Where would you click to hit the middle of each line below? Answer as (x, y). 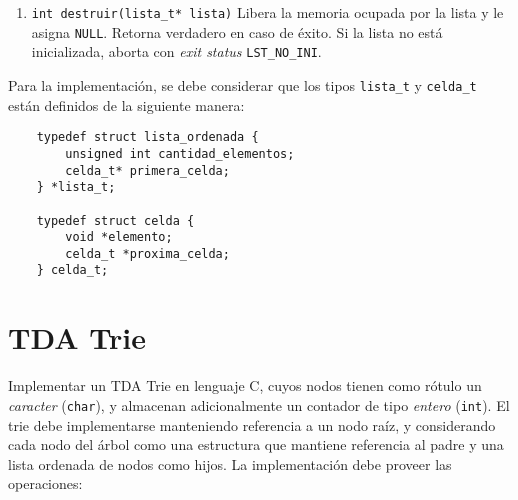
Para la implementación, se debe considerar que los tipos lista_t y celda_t (242, 84)
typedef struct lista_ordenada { (147, 137)
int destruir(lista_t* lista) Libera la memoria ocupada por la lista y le (267, 12)
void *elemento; (119, 237)
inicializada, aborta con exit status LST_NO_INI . (176, 51)
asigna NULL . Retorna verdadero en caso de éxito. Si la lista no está (237, 31)
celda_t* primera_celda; (147, 170)
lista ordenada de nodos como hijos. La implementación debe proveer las (230, 463)
